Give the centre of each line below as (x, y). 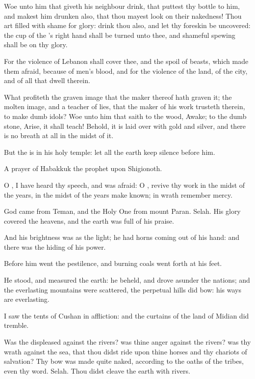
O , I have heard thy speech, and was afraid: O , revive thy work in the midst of (125, 185)
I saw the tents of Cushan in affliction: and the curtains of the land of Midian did (127, 315)
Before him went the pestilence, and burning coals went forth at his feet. (113, 263)
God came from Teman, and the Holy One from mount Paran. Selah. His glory (122, 211)
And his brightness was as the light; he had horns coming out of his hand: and (122, 237)
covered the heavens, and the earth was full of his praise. (89, 220)
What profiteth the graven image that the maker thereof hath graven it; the (118, 97)
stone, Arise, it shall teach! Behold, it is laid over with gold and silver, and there (125, 126)
